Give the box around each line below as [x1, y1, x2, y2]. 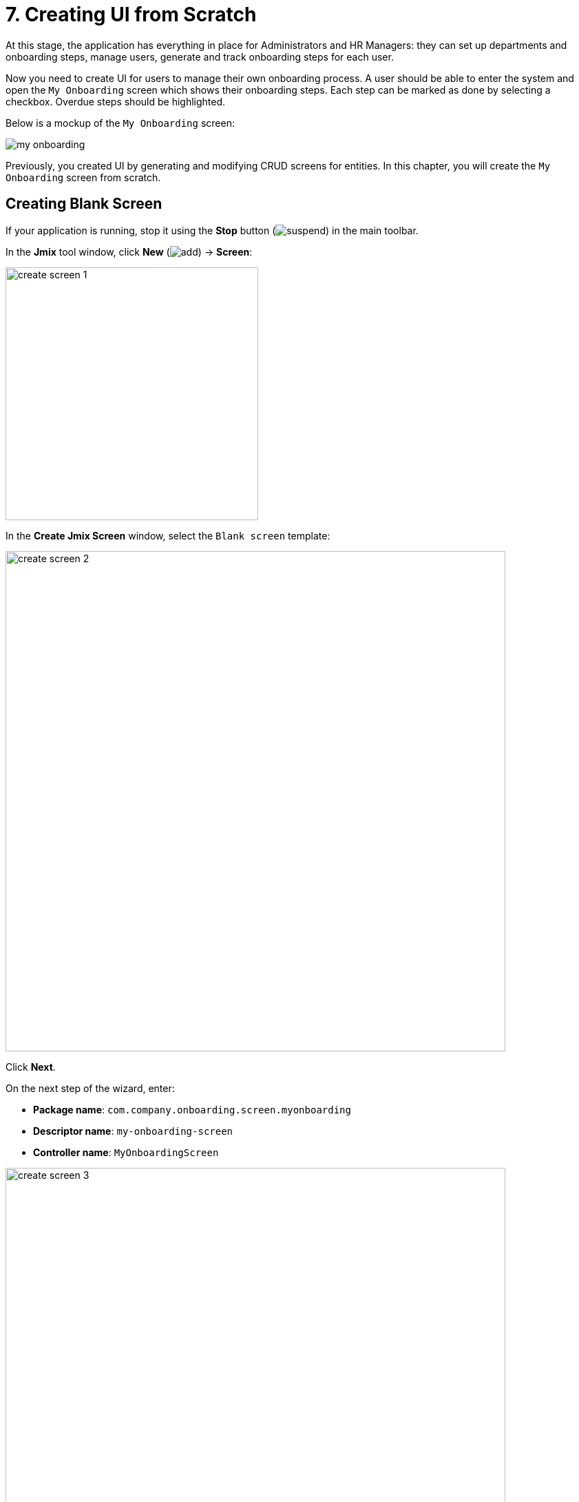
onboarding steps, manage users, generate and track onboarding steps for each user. [6, 50, 394, 63]
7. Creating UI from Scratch [6, 3, 257, 26]
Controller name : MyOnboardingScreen [33, 1146, 219, 1158]
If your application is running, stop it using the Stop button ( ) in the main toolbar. [6, 224, 419, 236]
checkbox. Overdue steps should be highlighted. [6, 95, 226, 107]
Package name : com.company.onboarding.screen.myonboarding [33, 1103, 351, 1115]
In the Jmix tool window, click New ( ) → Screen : [6, 245, 253, 258]
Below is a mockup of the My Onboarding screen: [6, 116, 235, 129]
